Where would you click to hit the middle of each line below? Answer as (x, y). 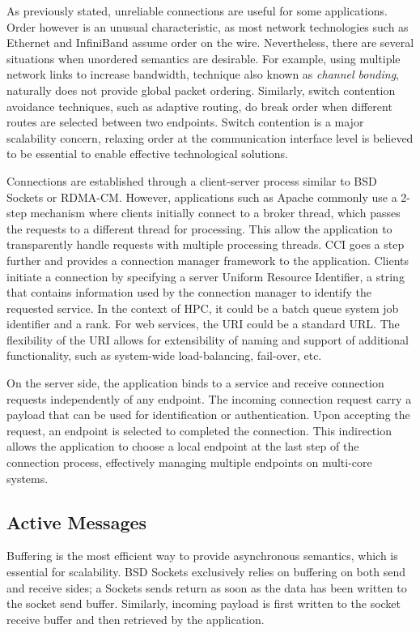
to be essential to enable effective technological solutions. (147, 154)
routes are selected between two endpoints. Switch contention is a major (185, 122)
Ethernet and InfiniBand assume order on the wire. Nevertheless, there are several (210, 43)
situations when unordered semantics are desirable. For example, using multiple (204, 58)
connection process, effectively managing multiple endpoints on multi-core (189, 462)
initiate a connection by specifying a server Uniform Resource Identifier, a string (206, 276)
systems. (28, 478)
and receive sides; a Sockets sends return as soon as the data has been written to (207, 587)
